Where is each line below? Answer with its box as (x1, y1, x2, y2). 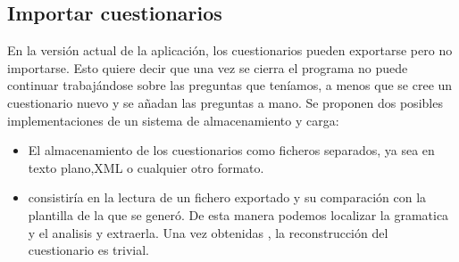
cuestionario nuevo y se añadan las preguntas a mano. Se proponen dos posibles (7, 93, 443, 111)
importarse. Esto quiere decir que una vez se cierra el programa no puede (7, 58, 408, 77)
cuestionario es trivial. (28, 241, 149, 259)
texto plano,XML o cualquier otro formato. (28, 158, 264, 176)
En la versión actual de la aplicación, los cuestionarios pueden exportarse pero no (7, 41, 453, 60)
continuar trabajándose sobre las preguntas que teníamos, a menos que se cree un (7, 76, 453, 94)
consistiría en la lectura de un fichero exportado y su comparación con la (28, 188, 427, 207)
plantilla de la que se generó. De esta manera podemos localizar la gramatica (28, 205, 449, 224)
